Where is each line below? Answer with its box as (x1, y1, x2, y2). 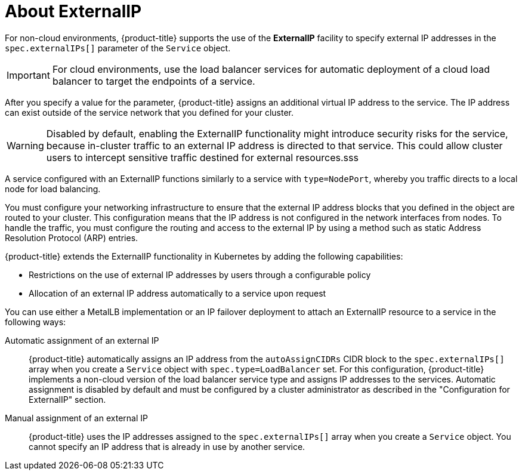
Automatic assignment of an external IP (5, 335, 159, 346)
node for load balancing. (5, 183, 101, 194)
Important (7, 69, 50, 81)
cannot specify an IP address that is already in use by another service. (29, 441, 305, 452)
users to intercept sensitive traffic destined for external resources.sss (46, 151, 359, 164)
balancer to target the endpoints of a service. (52, 75, 255, 87)
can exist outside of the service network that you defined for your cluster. (5, 107, 294, 118)
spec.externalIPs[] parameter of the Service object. (5, 42, 231, 53)
